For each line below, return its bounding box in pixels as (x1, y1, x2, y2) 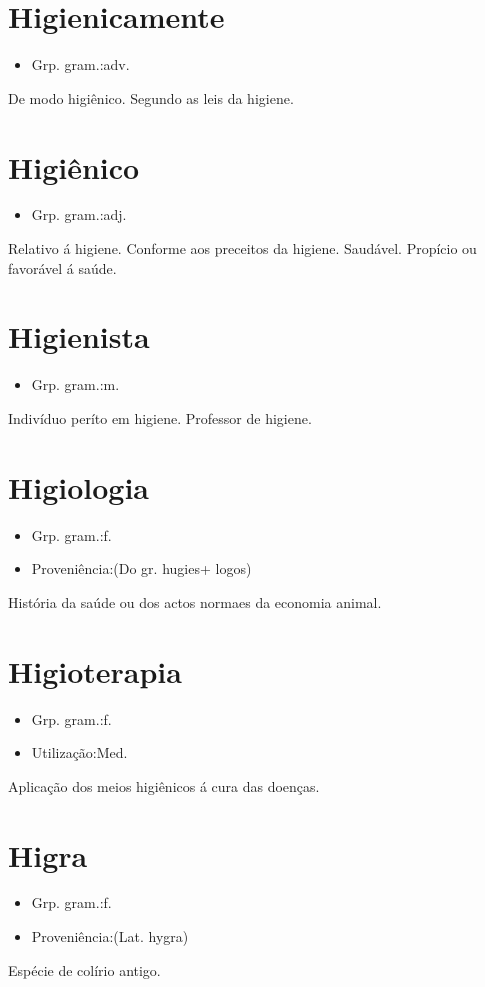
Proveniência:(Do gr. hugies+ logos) (31, 558, 252, 579)
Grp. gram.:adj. (31, 204, 127, 225)
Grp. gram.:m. (31, 374, 120, 395)
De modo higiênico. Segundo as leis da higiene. (8, 87, 294, 108)
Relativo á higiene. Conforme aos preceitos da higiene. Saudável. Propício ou (8, 238, 477, 259)
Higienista (8, 316, 150, 357)
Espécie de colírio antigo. (8, 959, 161, 980)
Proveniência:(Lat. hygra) (31, 926, 189, 947)
